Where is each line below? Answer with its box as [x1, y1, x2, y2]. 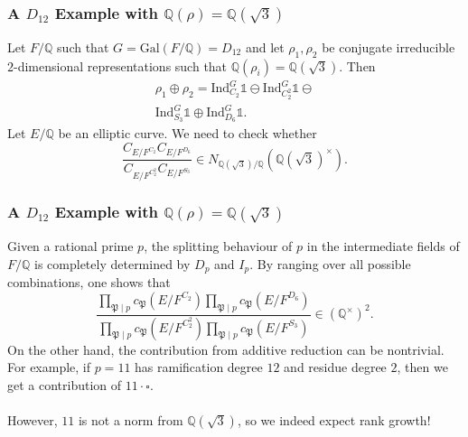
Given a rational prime [7, 237, 134, 256]
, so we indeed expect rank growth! [237, 410, 431, 429]
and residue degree [284, 358, 387, 377]
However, [7, 410, 58, 429]
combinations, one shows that [7, 273, 171, 292]
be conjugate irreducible [322, 37, 455, 56]
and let [245, 37, 285, 56]
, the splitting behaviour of [144, 237, 293, 256]
